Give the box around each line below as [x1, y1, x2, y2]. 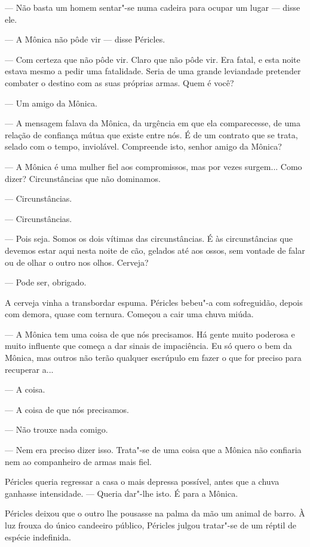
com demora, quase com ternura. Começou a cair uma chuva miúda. [5, 308, 254, 320]
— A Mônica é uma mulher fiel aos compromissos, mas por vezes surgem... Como [5, 160, 302, 172]
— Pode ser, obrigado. [5, 276, 87, 288]
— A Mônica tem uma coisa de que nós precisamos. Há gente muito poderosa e [5, 327, 295, 340]
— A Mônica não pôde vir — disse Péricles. [5, 33, 165, 45]
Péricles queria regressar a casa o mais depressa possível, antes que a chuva [5, 475, 280, 488]
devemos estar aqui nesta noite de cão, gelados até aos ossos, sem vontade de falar [5, 244, 305, 256]
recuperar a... [5, 363, 54, 375]
